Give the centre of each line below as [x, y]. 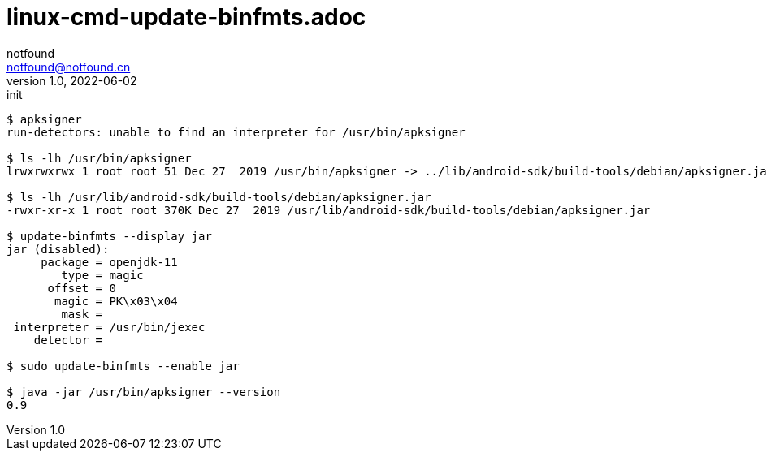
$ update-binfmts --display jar [109, 236]
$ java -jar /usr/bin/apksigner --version [144, 392]
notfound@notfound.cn [69, 67]
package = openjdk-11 [109, 262]
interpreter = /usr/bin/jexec [109, 327]
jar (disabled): [58, 249]
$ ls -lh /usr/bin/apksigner [99, 158]
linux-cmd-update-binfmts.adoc [186, 17]
